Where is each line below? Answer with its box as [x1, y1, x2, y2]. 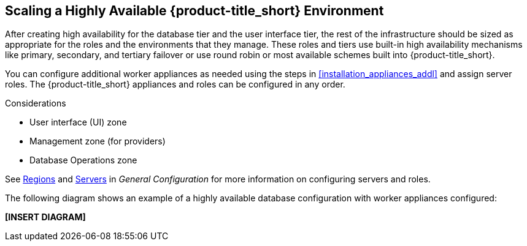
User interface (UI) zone [29, 117, 127, 128]
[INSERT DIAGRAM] [5, 212, 86, 223]
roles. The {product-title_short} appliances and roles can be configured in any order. [5, 79, 345, 90]
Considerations [5, 98, 66, 109]
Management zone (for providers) [29, 136, 166, 147]
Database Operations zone [29, 155, 137, 166]
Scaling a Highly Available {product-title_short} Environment [5, 3, 384, 18]
